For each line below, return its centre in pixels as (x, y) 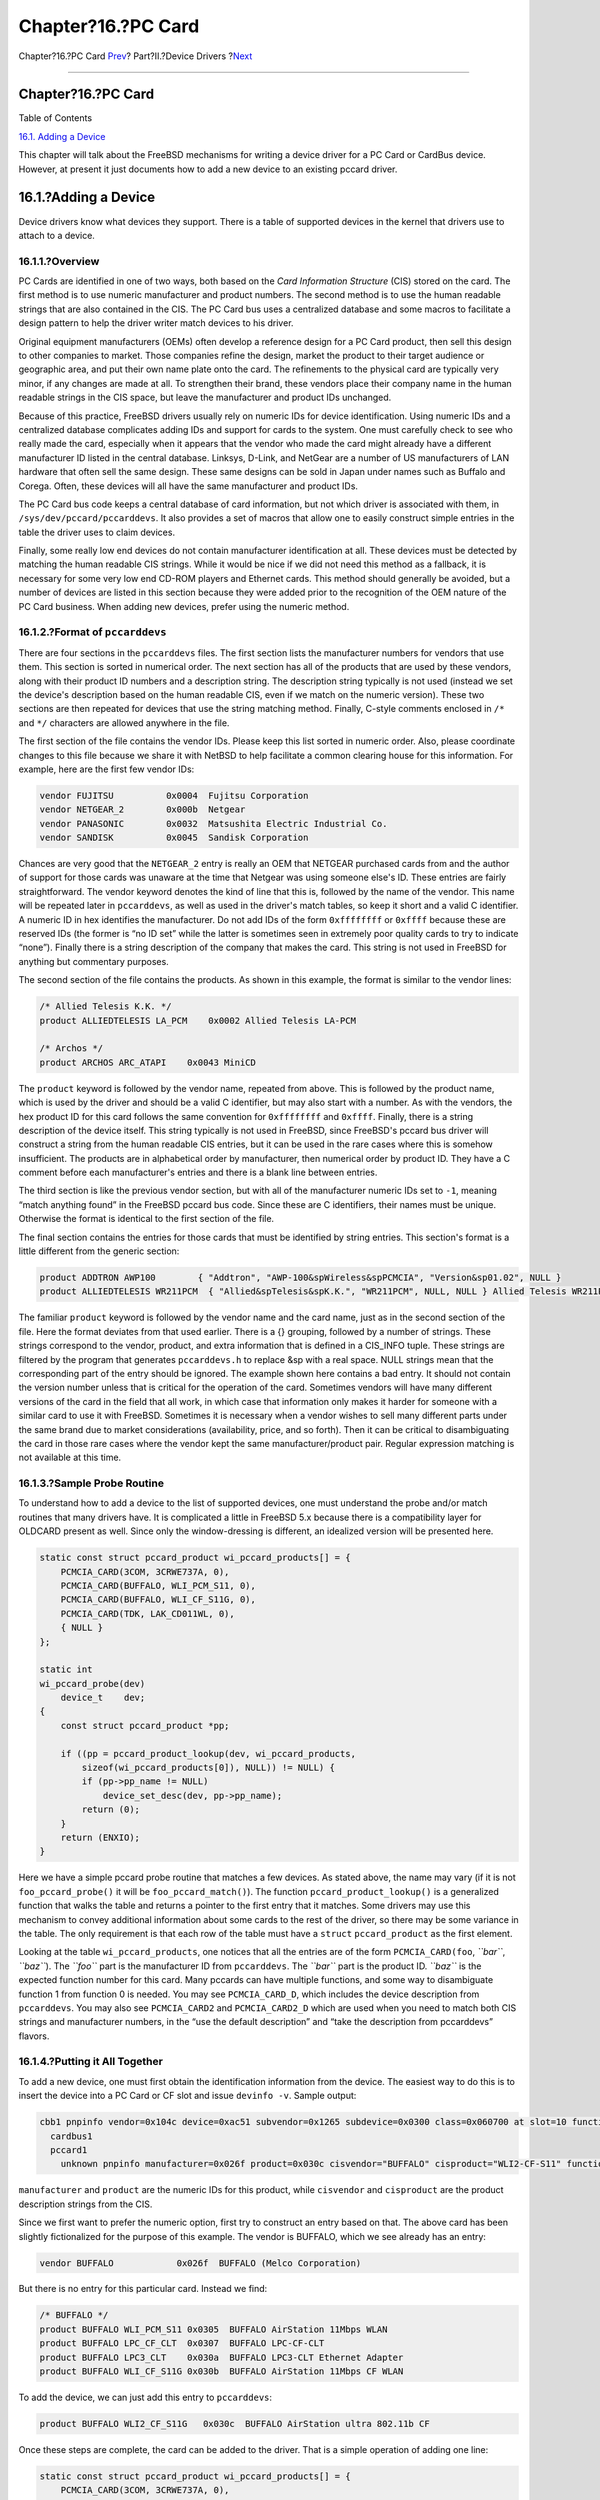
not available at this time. (70, 1457)
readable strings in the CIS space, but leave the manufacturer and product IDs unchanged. (205, 397)
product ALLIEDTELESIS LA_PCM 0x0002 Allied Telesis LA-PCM (198, 1020)
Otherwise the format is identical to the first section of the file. (146, 1219)
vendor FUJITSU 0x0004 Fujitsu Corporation (174, 795)
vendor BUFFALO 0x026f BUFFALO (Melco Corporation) (200, 2263)
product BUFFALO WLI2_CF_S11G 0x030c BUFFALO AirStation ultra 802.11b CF (234, 2423)
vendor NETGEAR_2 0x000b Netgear (142, 809)
